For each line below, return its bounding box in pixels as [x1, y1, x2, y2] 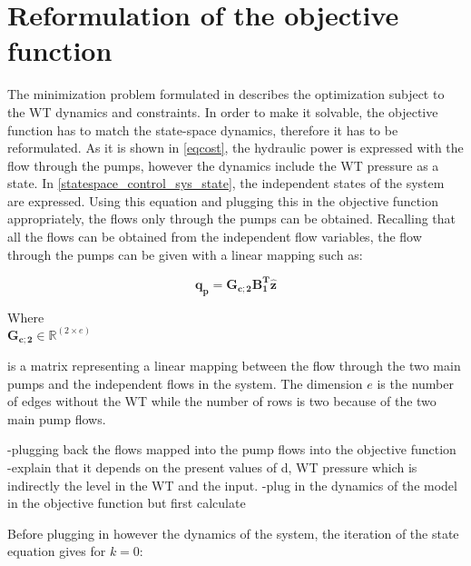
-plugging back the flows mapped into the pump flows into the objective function [7, 440, 456, 459]
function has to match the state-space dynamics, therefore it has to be [7, 120, 398, 139]
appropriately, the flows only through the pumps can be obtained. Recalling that [7, 209, 456, 228]
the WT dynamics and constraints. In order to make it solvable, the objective [7, 102, 438, 121]
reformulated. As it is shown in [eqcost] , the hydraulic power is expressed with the [7, 138, 464, 157]
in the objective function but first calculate [7, 493, 246, 512]
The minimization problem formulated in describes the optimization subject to [7, 84, 445, 104]
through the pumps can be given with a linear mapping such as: [7, 244, 363, 263]
